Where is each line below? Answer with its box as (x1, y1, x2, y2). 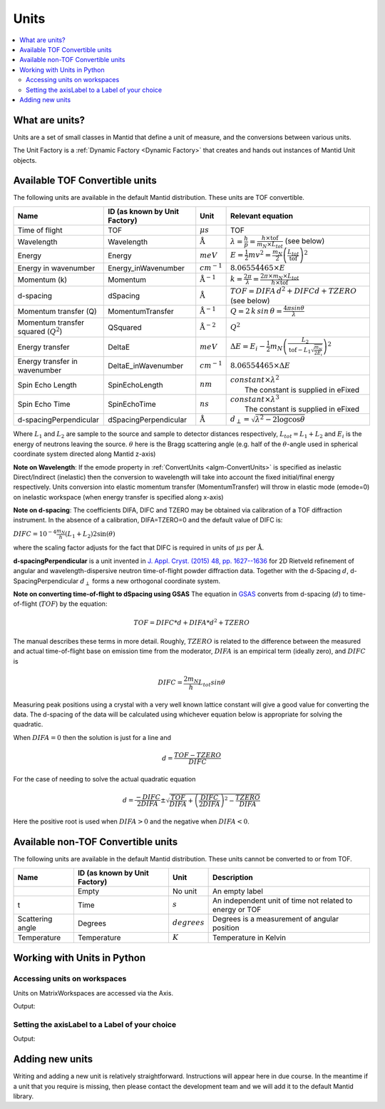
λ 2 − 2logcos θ (255, 413, 306, 425)
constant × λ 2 (230, 374, 279, 385)
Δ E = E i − (230, 342, 265, 353)
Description (212, 872, 253, 882)
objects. (13, 156, 37, 164)
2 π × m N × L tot (260, 272, 299, 281)
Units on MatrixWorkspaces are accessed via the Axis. (13, 988, 174, 997)
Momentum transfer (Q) (17, 307, 98, 317)
